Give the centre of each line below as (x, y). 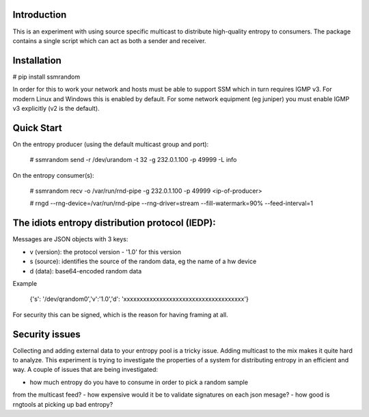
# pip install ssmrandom (46, 77)
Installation (37, 60)
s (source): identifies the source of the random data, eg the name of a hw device (143, 261)
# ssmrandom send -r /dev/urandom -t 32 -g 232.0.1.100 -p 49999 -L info (133, 160)
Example (25, 283)
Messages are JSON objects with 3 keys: (70, 239)
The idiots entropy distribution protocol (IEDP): (114, 223)
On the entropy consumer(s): (54, 175)
